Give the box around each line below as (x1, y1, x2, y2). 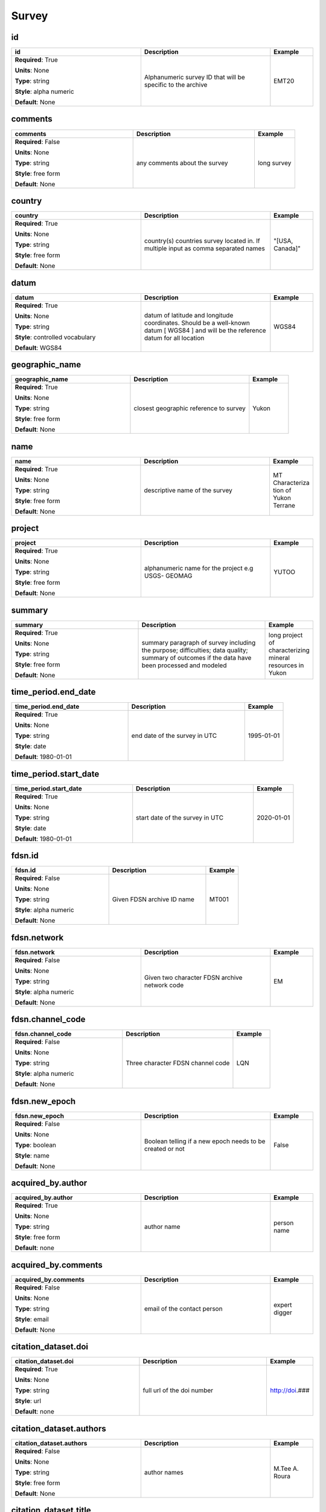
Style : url (14, 1397, 42, 1406)
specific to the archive (144, 80, 208, 89)
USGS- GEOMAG (144, 572, 193, 580)
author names (144, 1468, 184, 1476)
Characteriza (272, 478, 310, 487)
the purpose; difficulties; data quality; (141, 646, 248, 654)
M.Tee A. (273, 1464, 299, 1473)
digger (273, 1308, 292, 1317)
